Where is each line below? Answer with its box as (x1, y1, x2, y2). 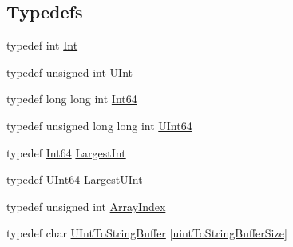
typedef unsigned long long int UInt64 (6, 117, 192, 133)
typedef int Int (6, 37, 78, 54)
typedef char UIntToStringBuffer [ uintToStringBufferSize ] (6, 225, 287, 241)
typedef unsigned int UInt (6, 63, 133, 80)
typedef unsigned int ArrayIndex (6, 197, 166, 214)
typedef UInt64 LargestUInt (6, 171, 143, 188)
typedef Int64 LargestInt (6, 144, 126, 161)
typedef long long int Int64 (6, 90, 137, 107)
